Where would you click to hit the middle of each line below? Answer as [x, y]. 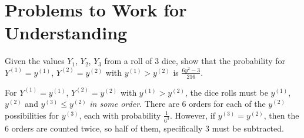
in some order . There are [134, 104]
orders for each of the [227, 104]
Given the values [35, 61]
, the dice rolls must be [226, 92]
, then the [281, 115]
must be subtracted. [248, 128]
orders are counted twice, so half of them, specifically [107, 128]
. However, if [192, 115]
